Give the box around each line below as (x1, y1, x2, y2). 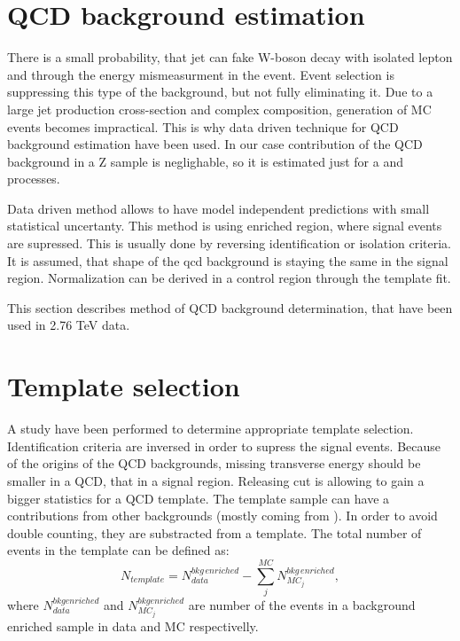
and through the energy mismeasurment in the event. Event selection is (7, 65, 394, 83)
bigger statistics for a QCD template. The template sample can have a (7, 489, 390, 507)
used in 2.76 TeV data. (7, 316, 130, 334)
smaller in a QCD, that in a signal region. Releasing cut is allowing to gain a (7, 471, 425, 489)
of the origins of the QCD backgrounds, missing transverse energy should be (7, 454, 421, 473)
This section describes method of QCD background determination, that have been (7, 298, 453, 317)
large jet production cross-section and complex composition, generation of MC (7, 99, 432, 118)
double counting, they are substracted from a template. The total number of (7, 523, 422, 542)
